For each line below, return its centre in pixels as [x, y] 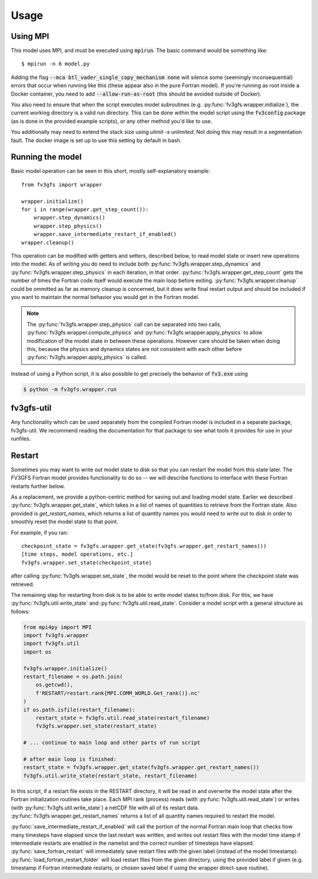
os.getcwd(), [54, 685]
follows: [20, 611]
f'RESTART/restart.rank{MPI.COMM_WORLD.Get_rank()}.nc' [118, 693]
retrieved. [23, 584]
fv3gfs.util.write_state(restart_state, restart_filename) [110, 775]
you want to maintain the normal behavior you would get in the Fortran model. [105, 297]
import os [37, 652]
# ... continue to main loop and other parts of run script [112, 743]
